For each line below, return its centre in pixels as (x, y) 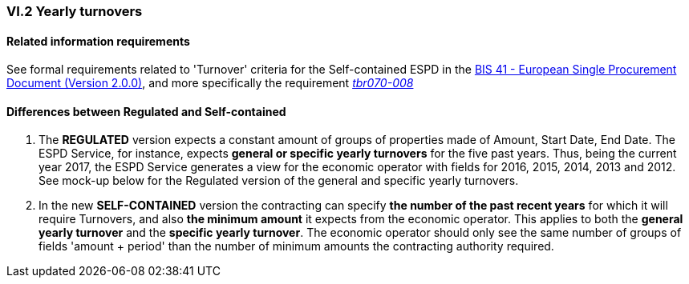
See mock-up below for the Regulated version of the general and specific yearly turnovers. (279, 181)
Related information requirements (98, 41)
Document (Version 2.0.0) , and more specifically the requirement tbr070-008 (210, 83)
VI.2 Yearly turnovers (75, 11)
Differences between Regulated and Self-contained (146, 111)
